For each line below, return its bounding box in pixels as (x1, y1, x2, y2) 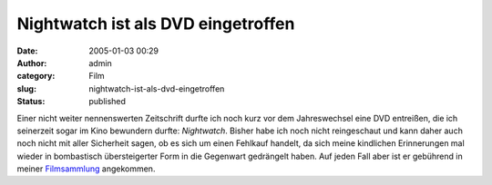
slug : (16, 83, 36, 94)
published (88, 96, 127, 107)
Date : (16, 45, 38, 56)
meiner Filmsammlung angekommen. (16, 163, 156, 174)
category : (16, 71, 56, 82)
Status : (16, 96, 46, 107)
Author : (16, 57, 47, 68)
